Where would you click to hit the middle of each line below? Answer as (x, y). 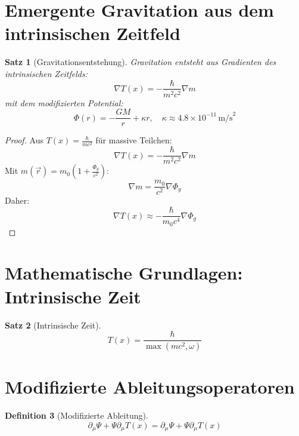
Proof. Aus (24, 140)
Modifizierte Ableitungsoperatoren (150, 387)
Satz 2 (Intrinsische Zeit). (53, 325)
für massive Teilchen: (134, 140)
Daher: (17, 200)
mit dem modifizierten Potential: (64, 102)
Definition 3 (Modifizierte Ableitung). (77, 415)
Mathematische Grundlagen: (124, 273)
